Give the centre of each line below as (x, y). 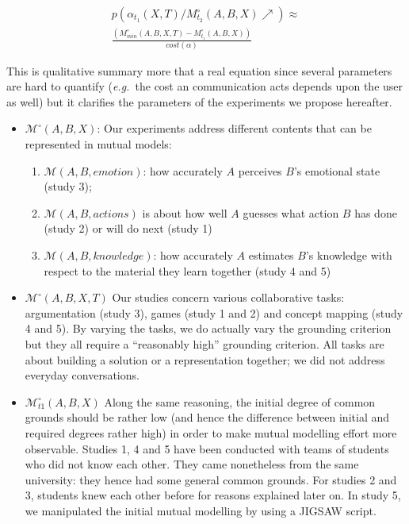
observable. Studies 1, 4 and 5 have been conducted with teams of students (207, 448)
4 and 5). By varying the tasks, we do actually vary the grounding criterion (208, 328)
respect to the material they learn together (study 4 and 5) (187, 270)
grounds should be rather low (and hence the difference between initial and (207, 417)
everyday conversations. (82, 375)
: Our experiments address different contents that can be (234, 128)
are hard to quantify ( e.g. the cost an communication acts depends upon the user (205, 86)
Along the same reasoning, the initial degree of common (240, 401)
